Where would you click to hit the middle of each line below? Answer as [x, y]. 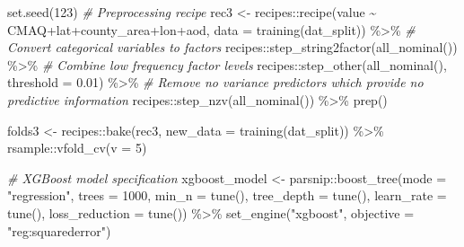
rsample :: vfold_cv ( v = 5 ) [77, 148]
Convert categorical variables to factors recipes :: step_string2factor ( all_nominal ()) [232, 47]
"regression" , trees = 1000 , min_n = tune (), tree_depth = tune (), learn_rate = [227, 195]
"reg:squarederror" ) [59, 230]
